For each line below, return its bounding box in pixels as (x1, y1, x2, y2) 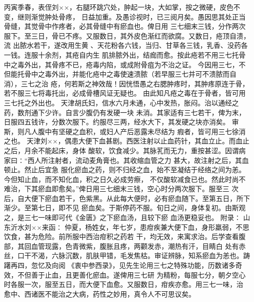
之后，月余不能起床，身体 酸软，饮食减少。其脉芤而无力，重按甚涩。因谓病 (4, 145, 246, 155)
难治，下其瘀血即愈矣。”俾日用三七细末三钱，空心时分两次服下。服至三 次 (4, 183, 239, 194)
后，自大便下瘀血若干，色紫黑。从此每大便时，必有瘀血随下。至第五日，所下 (4, 193, 250, 203)
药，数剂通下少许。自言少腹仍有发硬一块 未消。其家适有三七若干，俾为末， (4, 107, 246, 117)
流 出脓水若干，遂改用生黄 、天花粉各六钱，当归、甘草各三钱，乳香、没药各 (4, 40, 248, 50)
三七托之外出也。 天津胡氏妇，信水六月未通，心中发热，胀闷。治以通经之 (4, 97, 239, 107)
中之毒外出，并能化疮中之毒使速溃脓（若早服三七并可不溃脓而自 (31, 69, 236, 79)
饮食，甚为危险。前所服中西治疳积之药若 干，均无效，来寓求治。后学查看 (4, 231, 239, 242)
